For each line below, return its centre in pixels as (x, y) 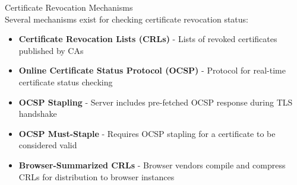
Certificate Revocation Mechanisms (69, 7)
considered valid (48, 145)
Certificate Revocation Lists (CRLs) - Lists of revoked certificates (148, 39)
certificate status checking (66, 82)
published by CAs (51, 50)
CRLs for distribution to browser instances (97, 176)
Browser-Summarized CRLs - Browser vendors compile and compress (152, 165)
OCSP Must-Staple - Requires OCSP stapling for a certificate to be (147, 133)
